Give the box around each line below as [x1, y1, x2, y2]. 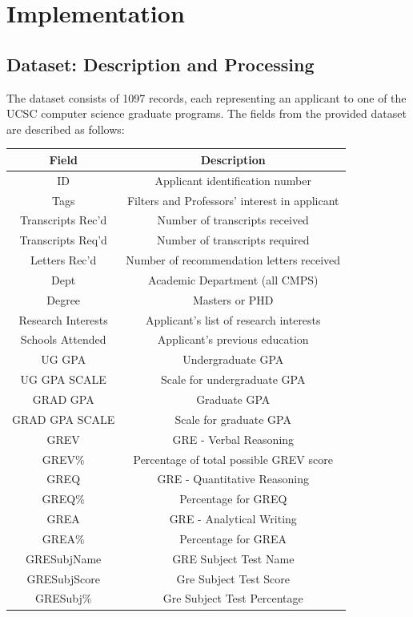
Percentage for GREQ [179, 490, 287, 507]
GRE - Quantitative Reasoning [157, 470, 309, 487]
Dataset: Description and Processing [6, 51, 315, 76]
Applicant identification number [154, 171, 311, 188]
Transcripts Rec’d [20, 212, 107, 228]
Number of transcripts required [156, 232, 310, 248]
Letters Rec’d [30, 252, 97, 268]
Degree [46, 291, 81, 308]
